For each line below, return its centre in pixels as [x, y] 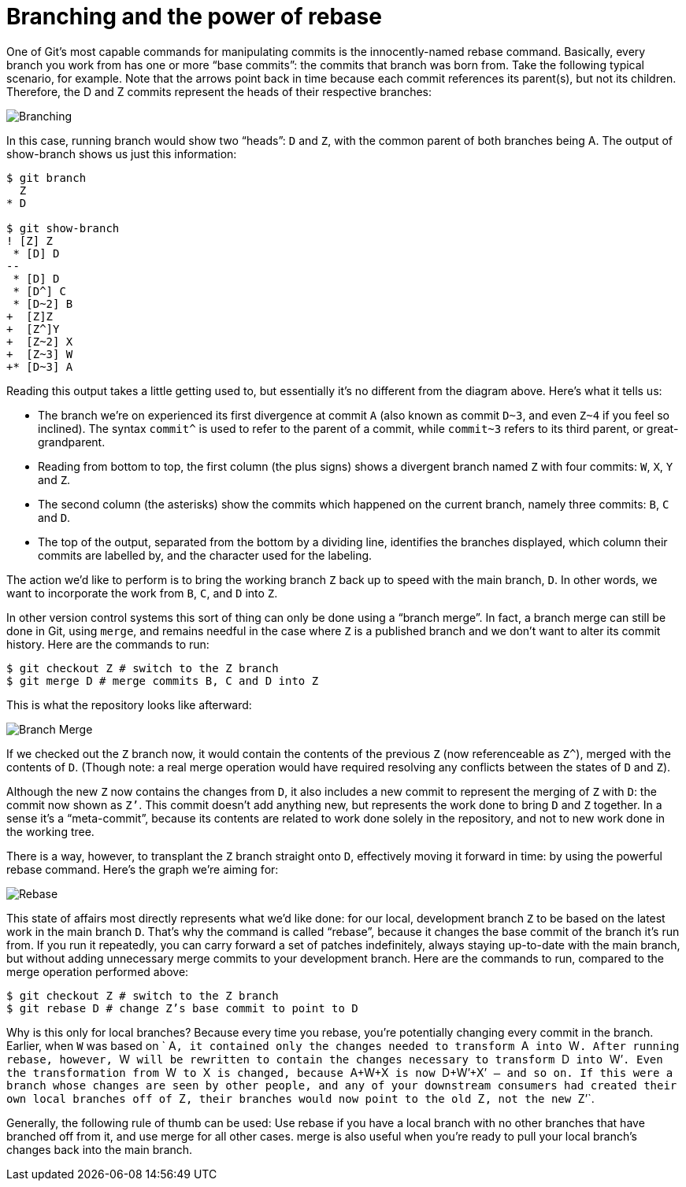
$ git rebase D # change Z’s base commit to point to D [182, 1008]
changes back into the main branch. [100, 1149]
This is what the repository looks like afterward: [129, 704]
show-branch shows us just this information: [122, 153]
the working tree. [50, 831]
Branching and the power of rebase [194, 17]
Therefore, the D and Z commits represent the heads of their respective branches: [219, 91]
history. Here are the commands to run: [108, 644]
